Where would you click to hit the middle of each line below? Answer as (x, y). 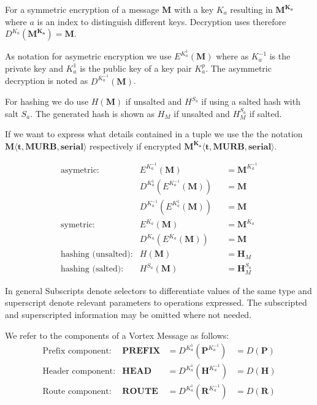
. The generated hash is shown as (93, 113)
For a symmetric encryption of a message (82, 9)
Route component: (77, 392)
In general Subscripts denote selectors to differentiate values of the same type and (158, 290)
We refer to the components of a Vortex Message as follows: (117, 335)
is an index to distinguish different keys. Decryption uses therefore (162, 21)
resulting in (251, 9)
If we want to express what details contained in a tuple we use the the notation (154, 134)
